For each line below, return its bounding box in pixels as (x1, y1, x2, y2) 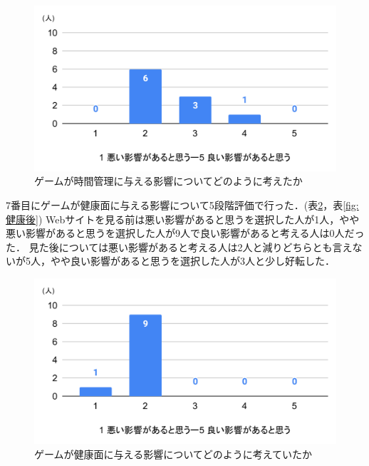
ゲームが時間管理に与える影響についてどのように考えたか (34, 173, 303, 188)
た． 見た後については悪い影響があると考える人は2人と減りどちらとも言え (6, 239, 353, 254)
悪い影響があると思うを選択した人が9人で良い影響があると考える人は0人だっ (6, 226, 365, 240)
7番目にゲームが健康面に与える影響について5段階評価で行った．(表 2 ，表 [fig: (6, 198, 359, 213)
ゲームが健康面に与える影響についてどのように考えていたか (34, 446, 313, 461)
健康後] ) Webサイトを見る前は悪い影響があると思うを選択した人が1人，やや (6, 211, 360, 226)
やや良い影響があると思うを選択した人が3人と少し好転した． (50, 253, 335, 268)
